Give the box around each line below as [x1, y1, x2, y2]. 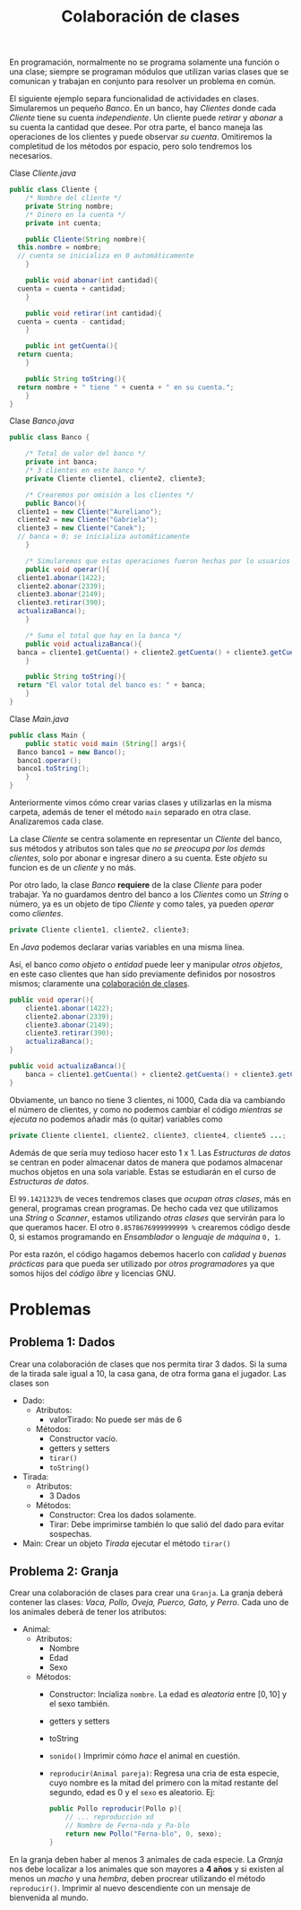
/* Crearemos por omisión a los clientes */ [25, 491, 194, 499]
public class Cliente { [9, 186, 99, 195]
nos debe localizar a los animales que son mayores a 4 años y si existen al [9, 1863, 285, 1874]
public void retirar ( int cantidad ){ [25, 308, 163, 317]
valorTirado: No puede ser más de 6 [48, 1414, 182, 1425]
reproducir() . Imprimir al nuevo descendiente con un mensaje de [9, 1882, 251, 1893]
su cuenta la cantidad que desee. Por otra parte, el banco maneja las [9, 122, 263, 133]
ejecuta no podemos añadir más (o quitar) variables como [9, 1114, 223, 1124]
